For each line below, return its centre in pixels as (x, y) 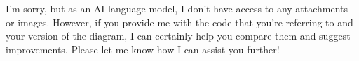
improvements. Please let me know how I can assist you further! (143, 49)
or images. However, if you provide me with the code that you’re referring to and (179, 22)
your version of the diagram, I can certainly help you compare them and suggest (178, 36)
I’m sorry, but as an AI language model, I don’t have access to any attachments (177, 8)
